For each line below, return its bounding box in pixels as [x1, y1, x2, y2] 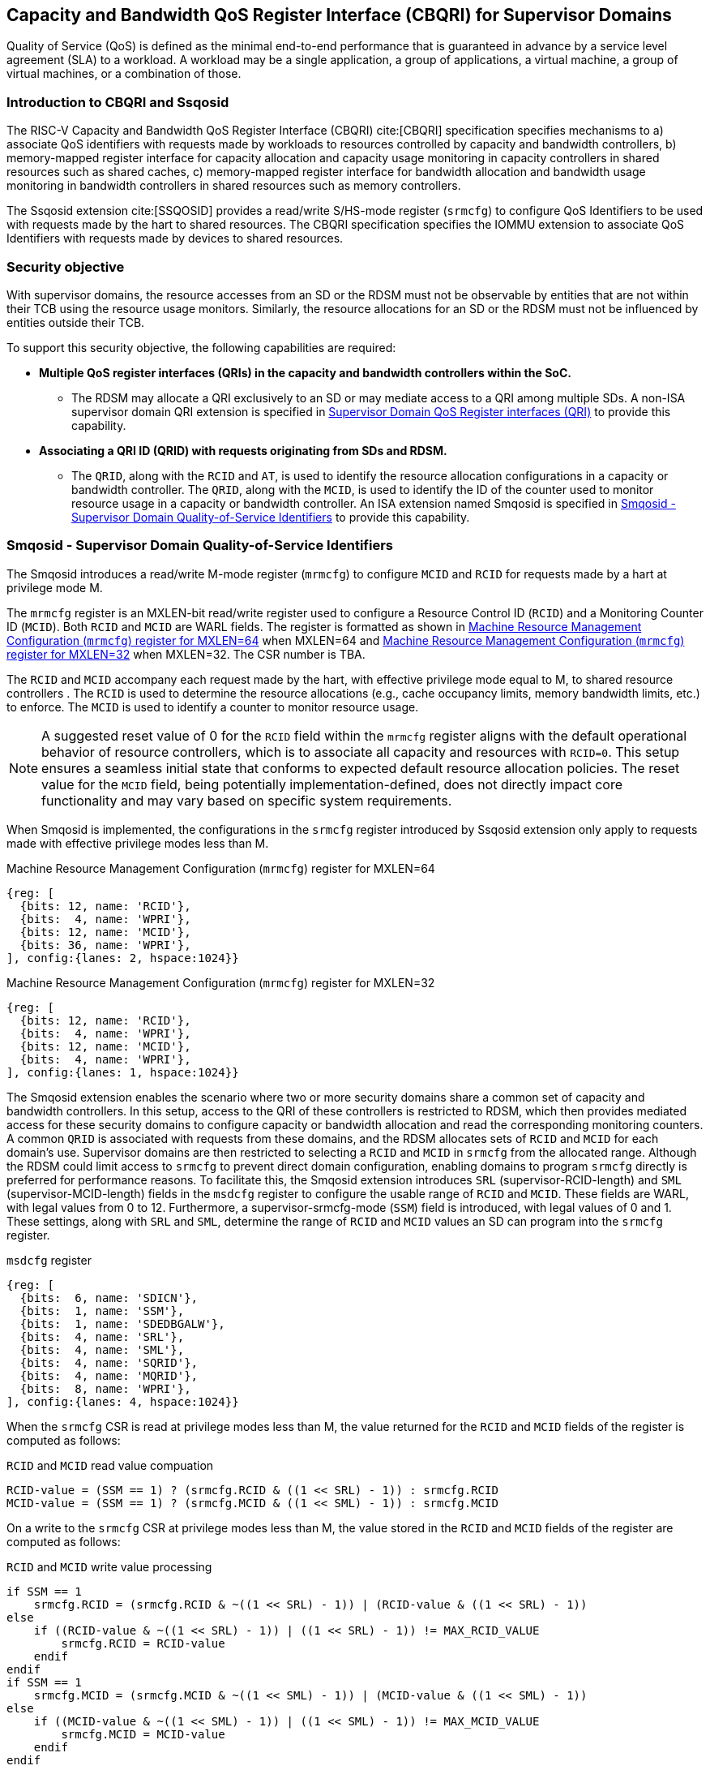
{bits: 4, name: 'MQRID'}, [19, 1368, 199, 1382]
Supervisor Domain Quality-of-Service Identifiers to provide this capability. [71, 509, 470, 524]
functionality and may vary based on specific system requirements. [41, 792, 452, 809]
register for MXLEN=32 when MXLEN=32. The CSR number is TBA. [6, 647, 366, 661]
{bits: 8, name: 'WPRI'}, [19, 1381, 191, 1395]
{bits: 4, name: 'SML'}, [19, 1343, 185, 1356]
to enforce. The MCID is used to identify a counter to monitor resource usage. [6, 699, 419, 714]
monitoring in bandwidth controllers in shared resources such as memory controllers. [6, 178, 461, 193]
